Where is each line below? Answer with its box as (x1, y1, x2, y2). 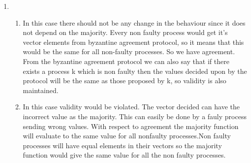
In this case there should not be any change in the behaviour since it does (23, 17, 246, 28)
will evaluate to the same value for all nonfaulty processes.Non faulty (23, 130, 231, 141)
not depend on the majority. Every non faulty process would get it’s (23, 27, 228, 37)
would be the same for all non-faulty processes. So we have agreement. (23, 46, 235, 57)
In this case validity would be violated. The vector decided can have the (23, 101, 240, 112)
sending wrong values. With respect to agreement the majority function (23, 121, 239, 131)
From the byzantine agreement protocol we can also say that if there (23, 56, 229, 66)
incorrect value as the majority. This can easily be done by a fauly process (23, 111, 247, 121)
